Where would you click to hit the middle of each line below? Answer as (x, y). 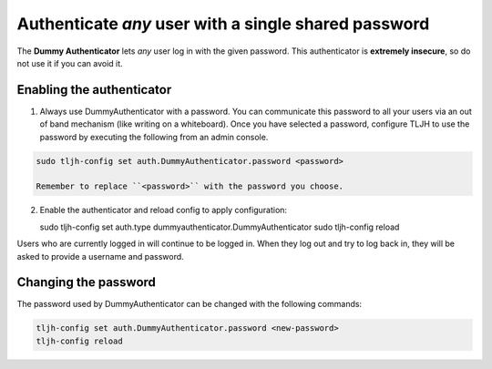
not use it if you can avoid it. (70, 63)
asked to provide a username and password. (100, 256)
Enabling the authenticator (94, 90)
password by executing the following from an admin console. (154, 137)
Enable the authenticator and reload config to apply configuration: (163, 210)
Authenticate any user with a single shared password (223, 24)
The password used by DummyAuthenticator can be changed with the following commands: (190, 304)
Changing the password (87, 282)
